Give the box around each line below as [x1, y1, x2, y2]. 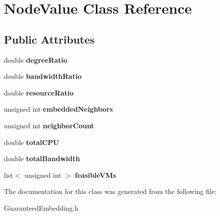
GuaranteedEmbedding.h [4, 202, 79, 213]
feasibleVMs [75, 169, 116, 180]
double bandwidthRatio [4, 71, 82, 81]
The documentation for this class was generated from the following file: [4, 186, 217, 196]
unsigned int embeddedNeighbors [4, 104, 113, 114]
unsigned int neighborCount [4, 120, 94, 130]
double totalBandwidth [4, 153, 80, 164]
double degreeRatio [4, 54, 67, 65]
